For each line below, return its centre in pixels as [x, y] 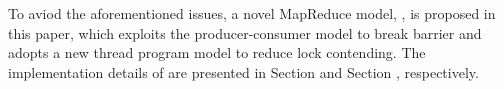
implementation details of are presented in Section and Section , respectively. [243, 71]
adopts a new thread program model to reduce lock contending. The [217, 52]
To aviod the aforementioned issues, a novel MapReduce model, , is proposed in [252, 13]
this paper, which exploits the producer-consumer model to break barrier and [245, 32]
